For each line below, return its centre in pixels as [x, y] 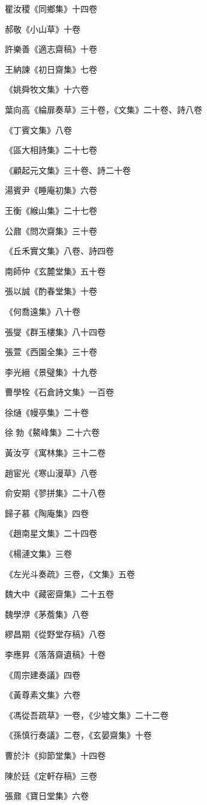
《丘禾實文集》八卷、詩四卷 [59, 251]
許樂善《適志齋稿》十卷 [51, 49]
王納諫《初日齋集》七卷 [51, 69]
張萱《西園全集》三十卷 [51, 352]
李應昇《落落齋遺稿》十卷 [55, 654]
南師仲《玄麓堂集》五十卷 [55, 271]
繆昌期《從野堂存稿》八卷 [55, 634]
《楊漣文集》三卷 [38, 554]
